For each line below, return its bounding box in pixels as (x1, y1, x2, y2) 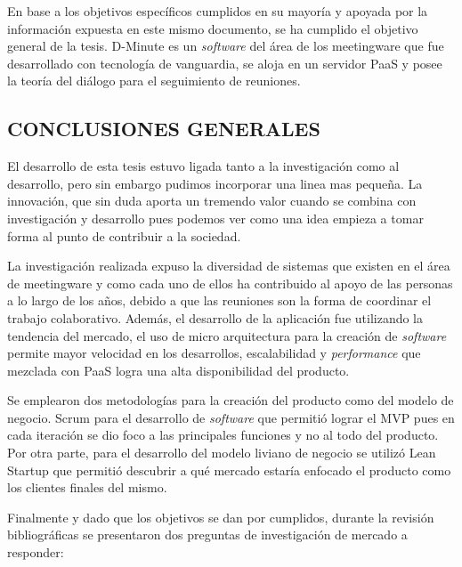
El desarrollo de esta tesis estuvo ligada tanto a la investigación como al (7, 157, 400, 175)
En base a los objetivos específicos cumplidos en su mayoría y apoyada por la (7, 2, 428, 20)
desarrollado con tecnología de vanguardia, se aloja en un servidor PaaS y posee (7, 53, 442, 72)
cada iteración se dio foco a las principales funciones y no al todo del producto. (7, 425, 439, 444)
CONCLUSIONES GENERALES (7, 115, 320, 142)
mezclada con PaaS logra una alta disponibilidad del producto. (7, 360, 350, 379)
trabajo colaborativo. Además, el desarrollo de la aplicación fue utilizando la (7, 308, 424, 327)
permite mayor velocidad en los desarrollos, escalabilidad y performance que (7, 344, 421, 362)
